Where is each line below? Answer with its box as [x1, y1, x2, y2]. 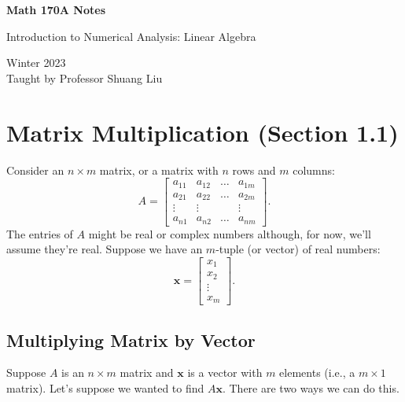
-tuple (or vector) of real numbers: [215, 241, 381, 257]
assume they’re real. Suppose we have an [6, 241, 203, 257]
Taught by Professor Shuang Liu [6, 69, 163, 86]
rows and [232, 161, 276, 178]
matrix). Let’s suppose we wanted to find [6, 380, 204, 396]
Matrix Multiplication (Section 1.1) [6, 116, 399, 148]
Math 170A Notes [6, 2, 105, 17]
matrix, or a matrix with [99, 161, 219, 178]
